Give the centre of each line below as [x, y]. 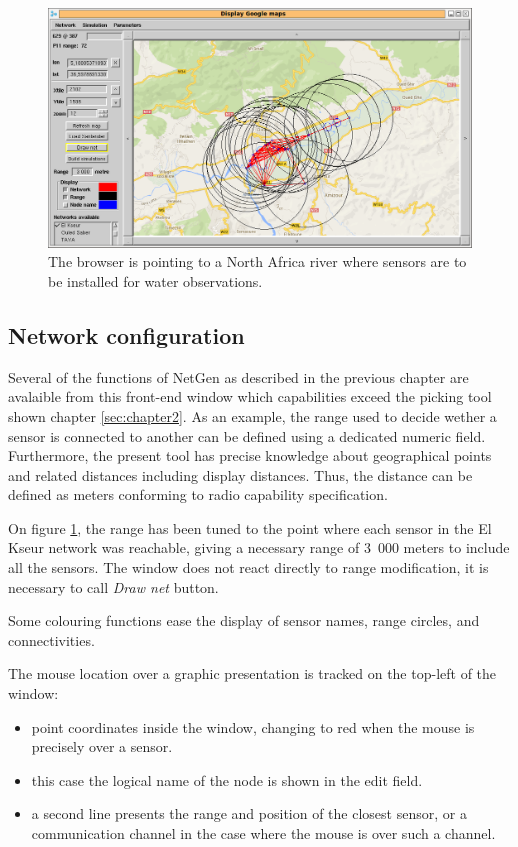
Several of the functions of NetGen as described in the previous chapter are [238, 376]
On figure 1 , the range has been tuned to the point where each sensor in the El [250, 527]
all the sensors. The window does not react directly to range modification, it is [248, 567]
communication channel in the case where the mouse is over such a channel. [263, 833]
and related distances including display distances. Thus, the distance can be [240, 474]
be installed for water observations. [155, 280]
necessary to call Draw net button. [113, 586]
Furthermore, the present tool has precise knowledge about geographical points [250, 455]
